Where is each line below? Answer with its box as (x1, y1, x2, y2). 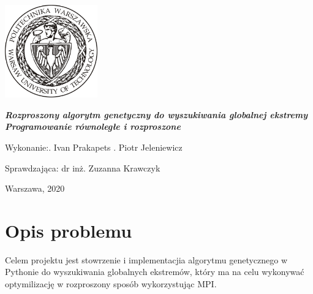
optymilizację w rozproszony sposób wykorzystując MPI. (5, 277, 217, 290)
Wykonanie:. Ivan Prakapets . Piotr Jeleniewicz (5, 140, 183, 153)
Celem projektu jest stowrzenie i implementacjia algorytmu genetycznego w (5, 253, 288, 266)
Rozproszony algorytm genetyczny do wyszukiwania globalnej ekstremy (5, 108, 308, 121)
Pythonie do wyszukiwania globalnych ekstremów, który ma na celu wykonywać (5, 265, 304, 278)
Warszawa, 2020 (5, 182, 65, 195)
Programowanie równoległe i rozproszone (5, 120, 181, 133)
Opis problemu (5, 217, 132, 243)
